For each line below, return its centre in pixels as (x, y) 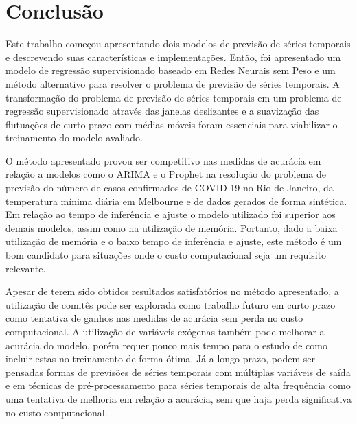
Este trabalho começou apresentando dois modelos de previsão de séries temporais (178, 44)
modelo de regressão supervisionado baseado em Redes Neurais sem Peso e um (171, 70)
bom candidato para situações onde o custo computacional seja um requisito (166, 255)
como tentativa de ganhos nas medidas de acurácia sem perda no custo (154, 318)
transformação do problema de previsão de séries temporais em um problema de (174, 97)
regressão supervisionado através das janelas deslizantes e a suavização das (162, 111)
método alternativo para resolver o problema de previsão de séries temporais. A (173, 83)
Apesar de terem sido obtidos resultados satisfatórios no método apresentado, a (172, 291)
